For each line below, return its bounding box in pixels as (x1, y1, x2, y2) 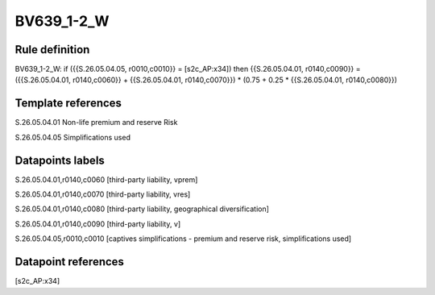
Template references (14, 97, 122, 110)
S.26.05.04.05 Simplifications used (14, 132, 130, 142)
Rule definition (14, 43, 90, 56)
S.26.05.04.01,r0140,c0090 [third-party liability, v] (14, 218, 181, 229)
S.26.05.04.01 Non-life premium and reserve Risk (14, 118, 178, 127)
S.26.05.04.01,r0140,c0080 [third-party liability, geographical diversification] (14, 204, 270, 214)
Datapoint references (14, 255, 125, 269)
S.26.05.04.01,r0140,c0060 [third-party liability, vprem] (14, 174, 198, 185)
